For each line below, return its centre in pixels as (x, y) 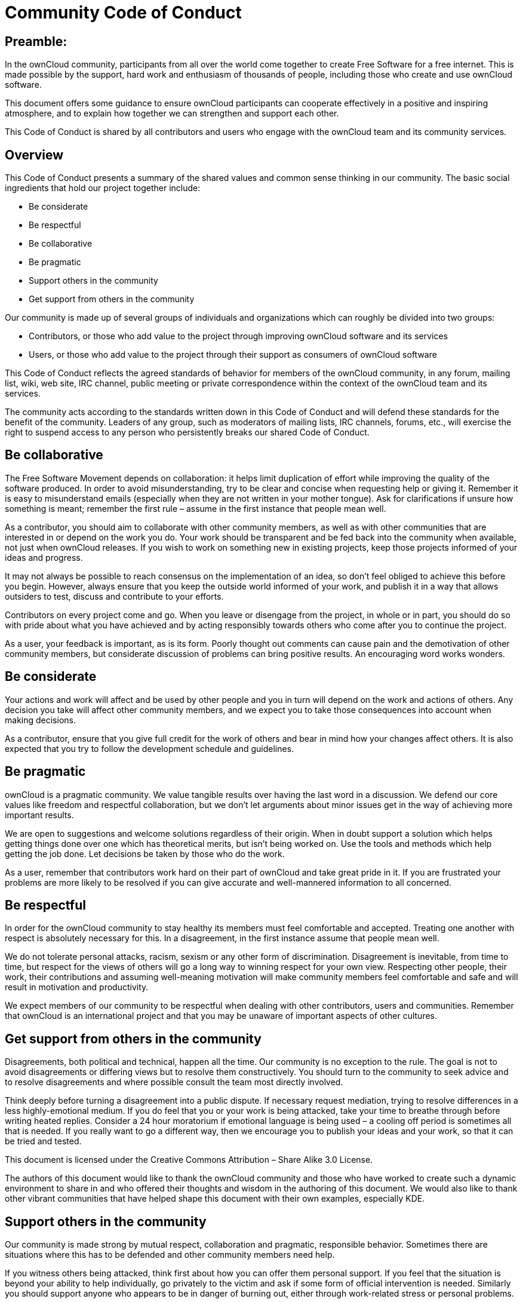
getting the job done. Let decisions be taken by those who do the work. (145, 853)
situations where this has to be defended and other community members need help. (170, 1255)
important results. (39, 815)
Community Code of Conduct (123, 13)
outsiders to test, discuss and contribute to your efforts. (114, 596)
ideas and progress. (44, 557)
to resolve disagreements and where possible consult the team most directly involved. (174, 1082)
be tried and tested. (43, 1141)
